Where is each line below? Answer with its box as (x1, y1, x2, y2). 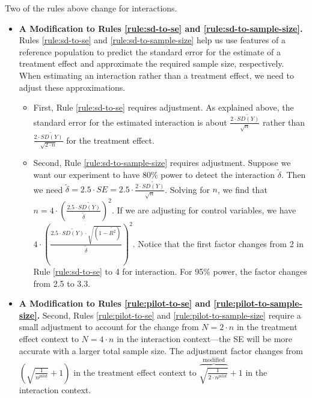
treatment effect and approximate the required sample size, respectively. (19, 57, 284, 70)
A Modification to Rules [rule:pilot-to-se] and (19, 297, 211, 310)
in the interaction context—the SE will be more (117, 332, 293, 344)
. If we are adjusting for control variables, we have (111, 203, 296, 216)
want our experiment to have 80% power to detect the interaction (33, 168, 275, 180)
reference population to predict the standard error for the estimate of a (19, 45, 281, 58)
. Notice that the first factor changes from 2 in (132, 237, 304, 250)
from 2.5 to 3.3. (33, 277, 91, 289)
